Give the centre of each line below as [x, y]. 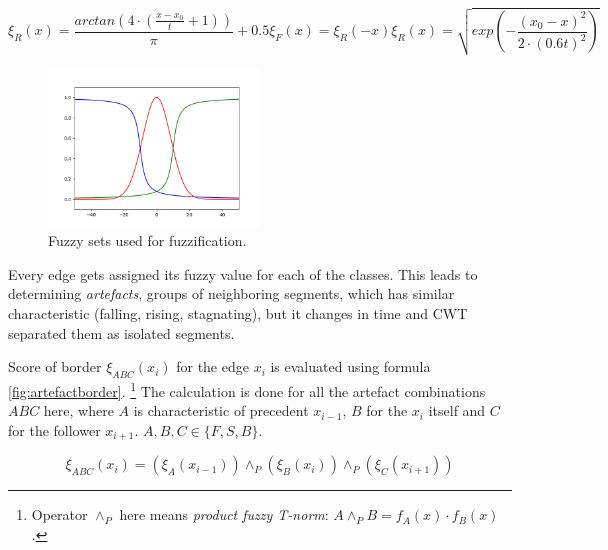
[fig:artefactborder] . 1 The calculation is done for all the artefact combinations [247, 389]
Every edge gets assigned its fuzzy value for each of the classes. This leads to [243, 273]
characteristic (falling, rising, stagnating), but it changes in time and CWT [238, 313]
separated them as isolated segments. [121, 332]
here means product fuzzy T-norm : [224, 514]
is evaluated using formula [350, 366]
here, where [78, 410]
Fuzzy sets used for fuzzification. [147, 240]
